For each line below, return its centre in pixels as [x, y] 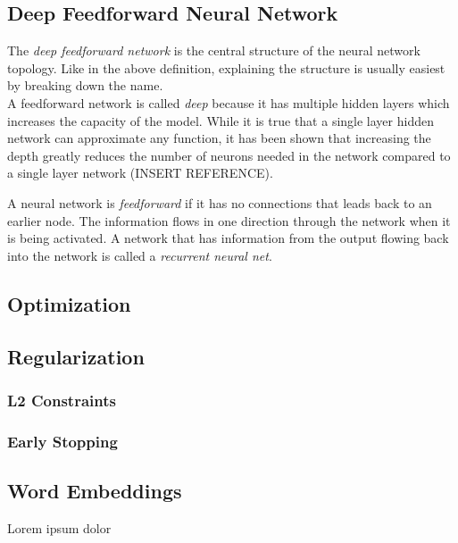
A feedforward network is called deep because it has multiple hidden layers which [229, 102]
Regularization [76, 356]
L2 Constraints [62, 400]
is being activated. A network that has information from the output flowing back [228, 238]
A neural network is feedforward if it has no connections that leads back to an [220, 202]
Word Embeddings [95, 490]
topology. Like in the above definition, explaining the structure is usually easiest [226, 67]
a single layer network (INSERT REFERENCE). [140, 173]
